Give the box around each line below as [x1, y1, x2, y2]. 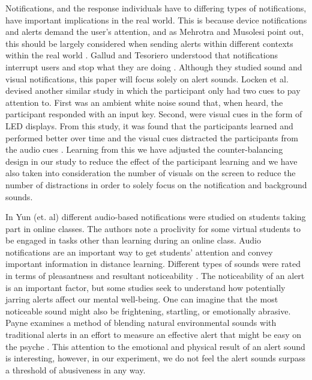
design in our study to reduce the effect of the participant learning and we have [5, 155, 298, 167]
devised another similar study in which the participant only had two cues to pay [5, 84, 301, 97]
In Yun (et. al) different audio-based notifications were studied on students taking [5, 210, 306, 223]
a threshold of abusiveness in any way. [5, 363, 146, 376]
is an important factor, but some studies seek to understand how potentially [5, 281, 286, 293]
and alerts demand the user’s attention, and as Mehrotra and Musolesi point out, [5, 25, 304, 38]
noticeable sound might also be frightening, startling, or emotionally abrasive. [5, 304, 291, 317]
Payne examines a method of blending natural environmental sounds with [5, 316, 277, 329]
